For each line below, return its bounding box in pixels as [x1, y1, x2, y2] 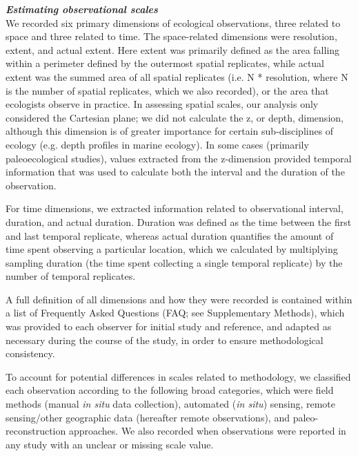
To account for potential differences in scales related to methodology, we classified [6, 369, 351, 383]
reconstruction [6, 424, 66, 438]
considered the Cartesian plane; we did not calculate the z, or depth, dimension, [6, 110, 344, 124]
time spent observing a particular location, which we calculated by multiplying [6, 242, 338, 256]
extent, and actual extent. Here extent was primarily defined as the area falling [6, 42, 340, 57]
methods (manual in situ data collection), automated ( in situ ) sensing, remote [6, 397, 336, 411]
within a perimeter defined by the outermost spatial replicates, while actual [6, 56, 324, 70]
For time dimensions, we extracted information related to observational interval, [6, 201, 344, 216]
